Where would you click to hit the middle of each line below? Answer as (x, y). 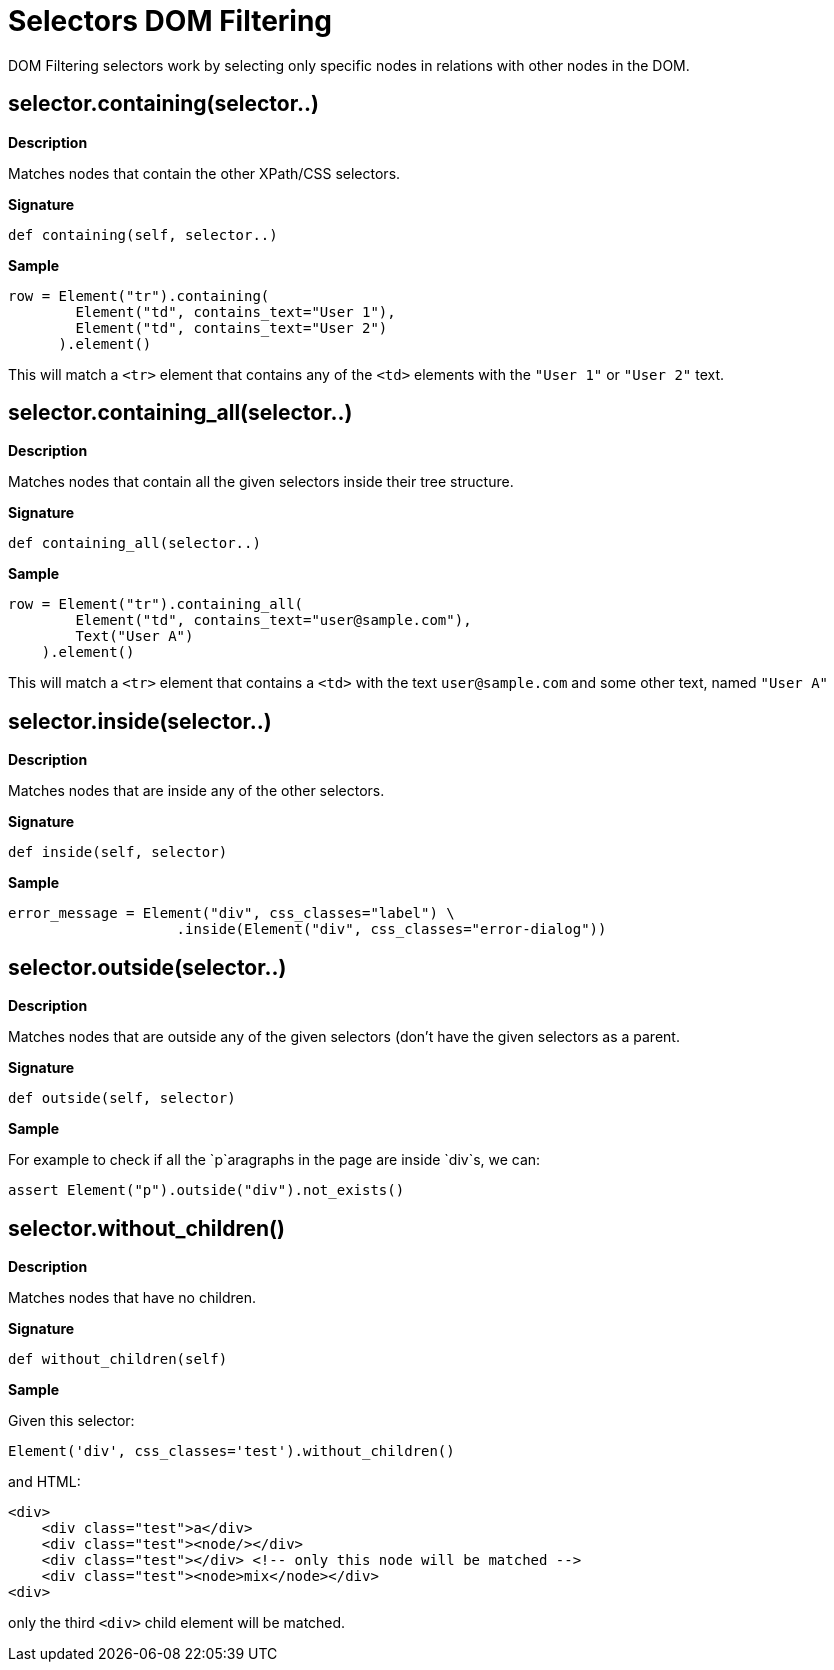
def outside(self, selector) (122, 1098)
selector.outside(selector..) (147, 967)
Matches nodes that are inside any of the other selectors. (196, 791)
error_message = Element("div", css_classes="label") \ (231, 913)
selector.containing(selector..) (163, 104)
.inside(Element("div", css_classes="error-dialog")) (391, 929)
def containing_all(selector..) (134, 543)
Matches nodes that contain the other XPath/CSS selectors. (204, 173)
